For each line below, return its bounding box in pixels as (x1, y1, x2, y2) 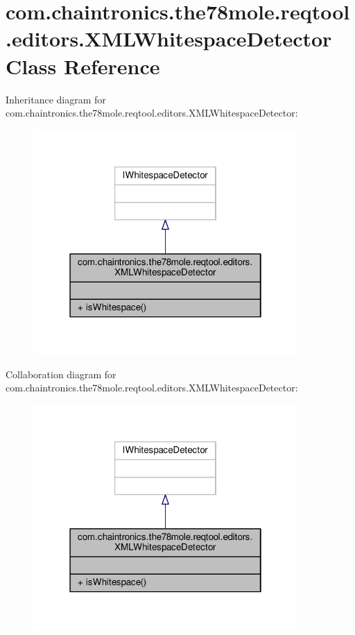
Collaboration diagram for (6, 366, 116, 381)
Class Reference (6, 51, 160, 80)
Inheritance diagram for (6, 92, 106, 106)
